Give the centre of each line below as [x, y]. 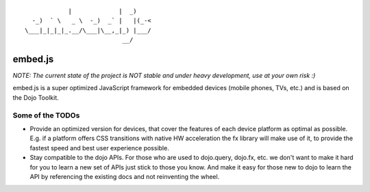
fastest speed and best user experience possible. [99, 148]
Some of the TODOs [46, 115]
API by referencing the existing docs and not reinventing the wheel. [125, 176]
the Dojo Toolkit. [36, 97]
